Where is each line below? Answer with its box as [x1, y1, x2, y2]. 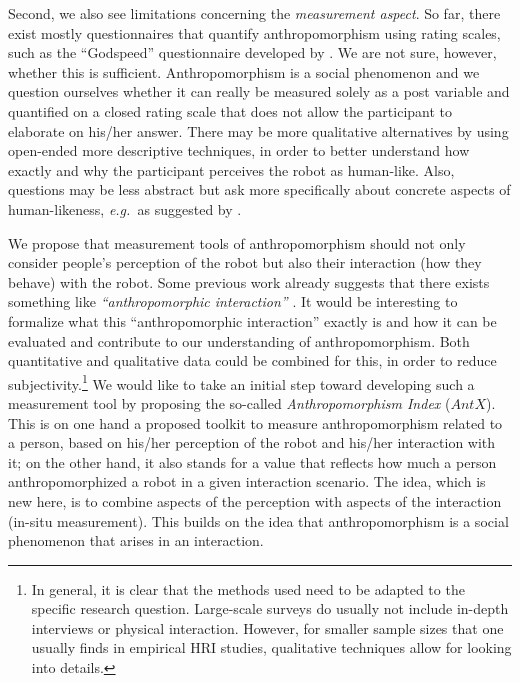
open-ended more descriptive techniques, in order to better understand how [8, 140, 470, 161]
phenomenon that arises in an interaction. [8, 530, 264, 551]
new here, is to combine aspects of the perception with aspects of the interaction [8, 490, 502, 511]
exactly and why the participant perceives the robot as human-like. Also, [8, 159, 455, 180]
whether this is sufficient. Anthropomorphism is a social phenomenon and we [8, 61, 480, 82]
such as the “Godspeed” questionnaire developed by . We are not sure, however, [8, 42, 497, 63]
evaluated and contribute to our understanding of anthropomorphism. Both [8, 330, 470, 351]
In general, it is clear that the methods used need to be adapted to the [31, 578, 465, 599]
